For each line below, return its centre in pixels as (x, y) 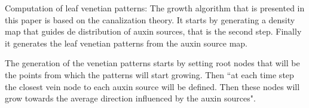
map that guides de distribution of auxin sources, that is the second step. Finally (153, 31)
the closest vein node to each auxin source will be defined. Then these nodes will (152, 86)
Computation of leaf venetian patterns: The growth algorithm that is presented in (155, 8)
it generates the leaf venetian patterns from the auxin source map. (126, 43)
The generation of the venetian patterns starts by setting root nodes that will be (152, 63)
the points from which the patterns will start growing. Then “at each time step (149, 74)
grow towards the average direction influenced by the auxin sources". (130, 98)
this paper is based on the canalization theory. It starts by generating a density (150, 19)
